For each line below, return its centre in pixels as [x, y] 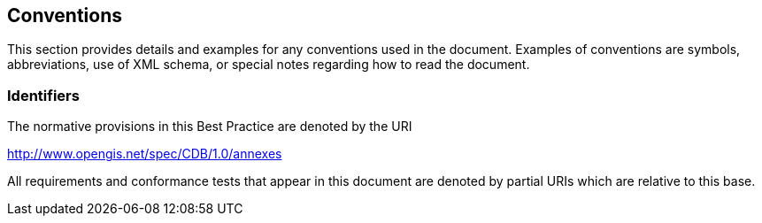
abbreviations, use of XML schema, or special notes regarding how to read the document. [269, 65]
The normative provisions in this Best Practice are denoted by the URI [210, 127]
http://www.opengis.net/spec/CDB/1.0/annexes [145, 154]
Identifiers [43, 95]
